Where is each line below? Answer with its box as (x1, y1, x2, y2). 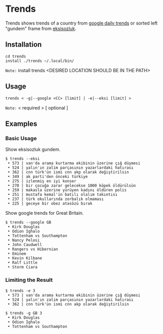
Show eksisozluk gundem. (5, 146, 61, 152)
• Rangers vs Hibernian (7, 247, 58, 252)
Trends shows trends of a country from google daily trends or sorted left (5, 20, 158, 26)
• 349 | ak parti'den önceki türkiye (7, 174, 88, 180)
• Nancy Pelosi (7, 238, 40, 243)
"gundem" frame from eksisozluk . (5, 25, 77, 31)
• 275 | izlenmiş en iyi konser (7, 179, 77, 184)
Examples (5, 119, 37, 128)
